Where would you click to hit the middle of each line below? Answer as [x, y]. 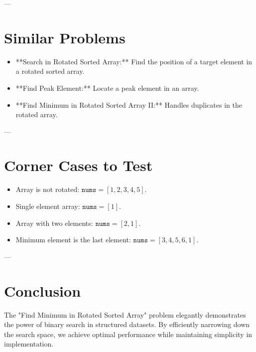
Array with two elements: [54, 223]
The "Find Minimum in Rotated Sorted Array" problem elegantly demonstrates [125, 314]
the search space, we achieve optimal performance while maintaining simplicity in [128, 334]
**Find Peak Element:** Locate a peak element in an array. [107, 88]
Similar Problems [65, 37]
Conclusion [43, 290]
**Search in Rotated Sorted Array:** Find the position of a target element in [134, 61]
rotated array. [37, 114]
